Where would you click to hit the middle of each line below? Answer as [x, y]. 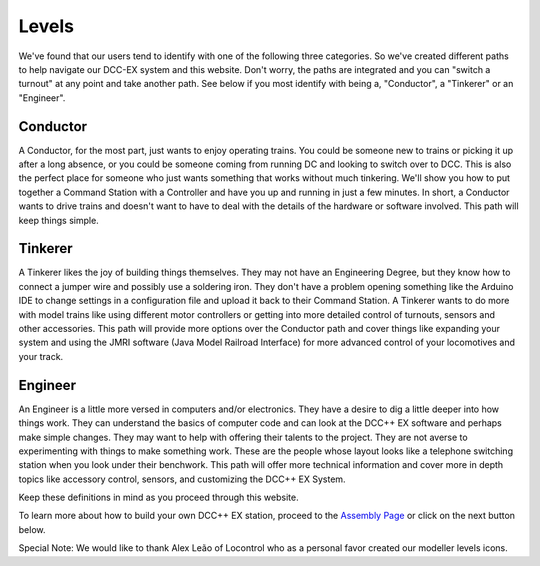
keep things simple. [58, 220]
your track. [41, 356]
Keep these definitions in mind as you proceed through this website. [158, 497]
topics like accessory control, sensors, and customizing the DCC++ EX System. [182, 479]
